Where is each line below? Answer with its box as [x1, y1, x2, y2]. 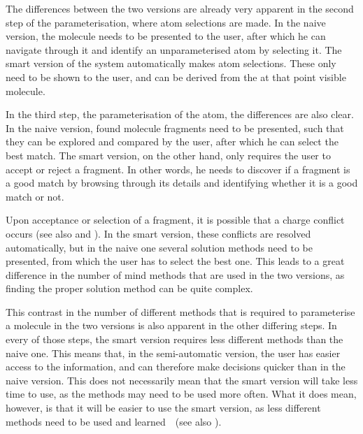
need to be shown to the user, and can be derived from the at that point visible [6, 69, 346, 84]
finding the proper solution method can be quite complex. [6, 281, 253, 296]
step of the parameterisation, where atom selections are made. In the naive [6, 15, 326, 29]
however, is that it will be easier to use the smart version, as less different [6, 400, 321, 415]
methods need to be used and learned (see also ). [6, 414, 222, 428]
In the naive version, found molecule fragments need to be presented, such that [6, 120, 344, 135]
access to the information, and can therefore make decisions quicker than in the [6, 359, 346, 374]
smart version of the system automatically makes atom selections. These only [6, 56, 336, 71]
